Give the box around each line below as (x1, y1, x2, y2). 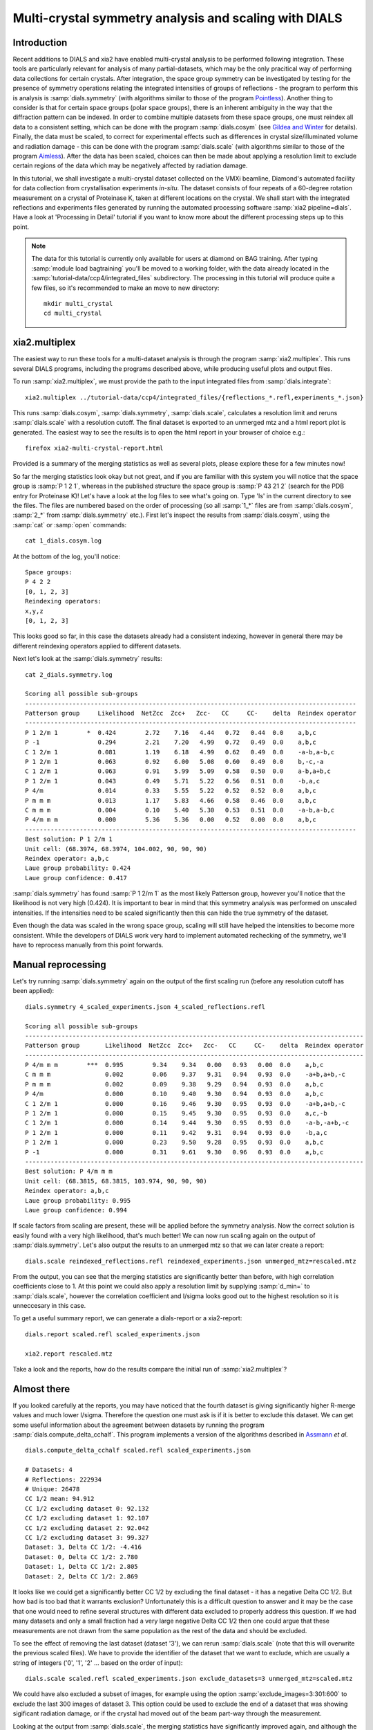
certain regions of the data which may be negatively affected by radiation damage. (12, 161, 248, 170)
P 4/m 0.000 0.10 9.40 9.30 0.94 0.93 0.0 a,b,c (25, 1090, 324, 1098)
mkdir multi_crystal (44, 300, 113, 308)
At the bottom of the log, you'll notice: (12, 552, 121, 561)
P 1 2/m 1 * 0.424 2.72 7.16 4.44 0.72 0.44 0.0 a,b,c (25, 729, 317, 736)
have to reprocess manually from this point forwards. (12, 941, 164, 949)
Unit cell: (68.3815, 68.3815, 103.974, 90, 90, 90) (25, 1177, 207, 1185)
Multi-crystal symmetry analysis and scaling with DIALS (12, 10, 343, 26)
